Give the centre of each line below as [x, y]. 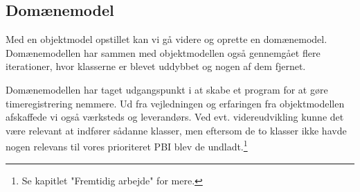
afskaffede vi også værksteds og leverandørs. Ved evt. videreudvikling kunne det [175, 117]
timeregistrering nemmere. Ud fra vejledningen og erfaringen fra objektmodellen [175, 103]
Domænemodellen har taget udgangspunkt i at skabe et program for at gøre [167, 89]
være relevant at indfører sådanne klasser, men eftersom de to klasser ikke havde [176, 130]
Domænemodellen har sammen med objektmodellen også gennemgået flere [163, 52]
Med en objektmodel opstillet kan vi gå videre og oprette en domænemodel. [166, 39]
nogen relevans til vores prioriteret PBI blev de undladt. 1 [127, 146]
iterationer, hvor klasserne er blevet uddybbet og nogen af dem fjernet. [156, 66]
